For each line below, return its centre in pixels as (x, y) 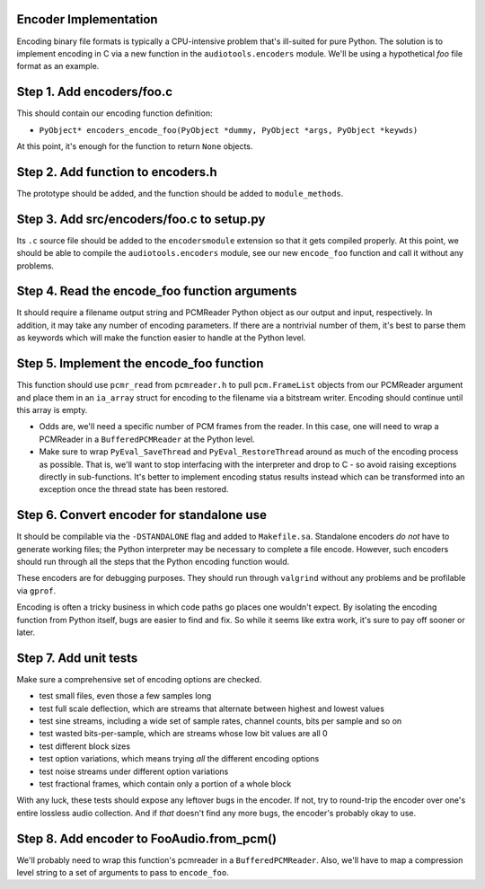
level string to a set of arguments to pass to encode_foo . (123, 873)
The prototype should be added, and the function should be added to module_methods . (180, 193)
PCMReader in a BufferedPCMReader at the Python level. (147, 439)
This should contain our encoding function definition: (115, 113)
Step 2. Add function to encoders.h (117, 172)
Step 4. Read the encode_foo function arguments (157, 291)
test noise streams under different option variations (134, 771)
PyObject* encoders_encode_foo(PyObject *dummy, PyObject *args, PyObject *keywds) (229, 130)
